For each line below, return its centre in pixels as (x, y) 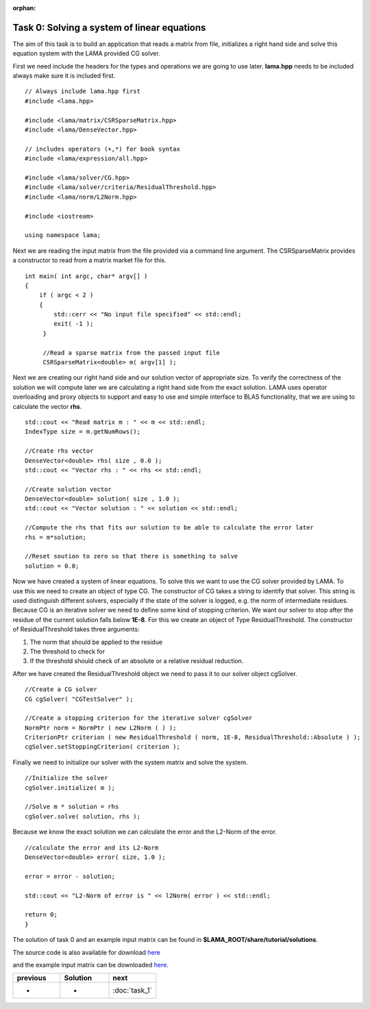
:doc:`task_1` (133, 991)
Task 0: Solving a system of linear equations (109, 27)
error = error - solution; (70, 876)
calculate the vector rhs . (47, 406)
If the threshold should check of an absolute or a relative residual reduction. (137, 661)
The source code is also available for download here (87, 952)
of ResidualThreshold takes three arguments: (76, 630)
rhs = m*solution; (56, 537)
